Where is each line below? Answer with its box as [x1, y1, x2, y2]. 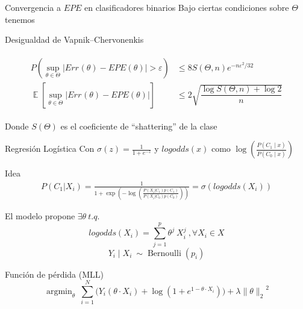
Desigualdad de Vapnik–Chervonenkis [5, 33, 144, 46]
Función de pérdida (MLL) [5, 267, 104, 280]
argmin [46, 287, 72, 296]
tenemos [5, 13, 35, 25]
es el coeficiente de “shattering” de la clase [60, 119, 217, 132]
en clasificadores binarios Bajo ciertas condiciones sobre [84, 1, 289, 13]
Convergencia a [5, 1, 61, 13]
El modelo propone [5, 209, 75, 222]
